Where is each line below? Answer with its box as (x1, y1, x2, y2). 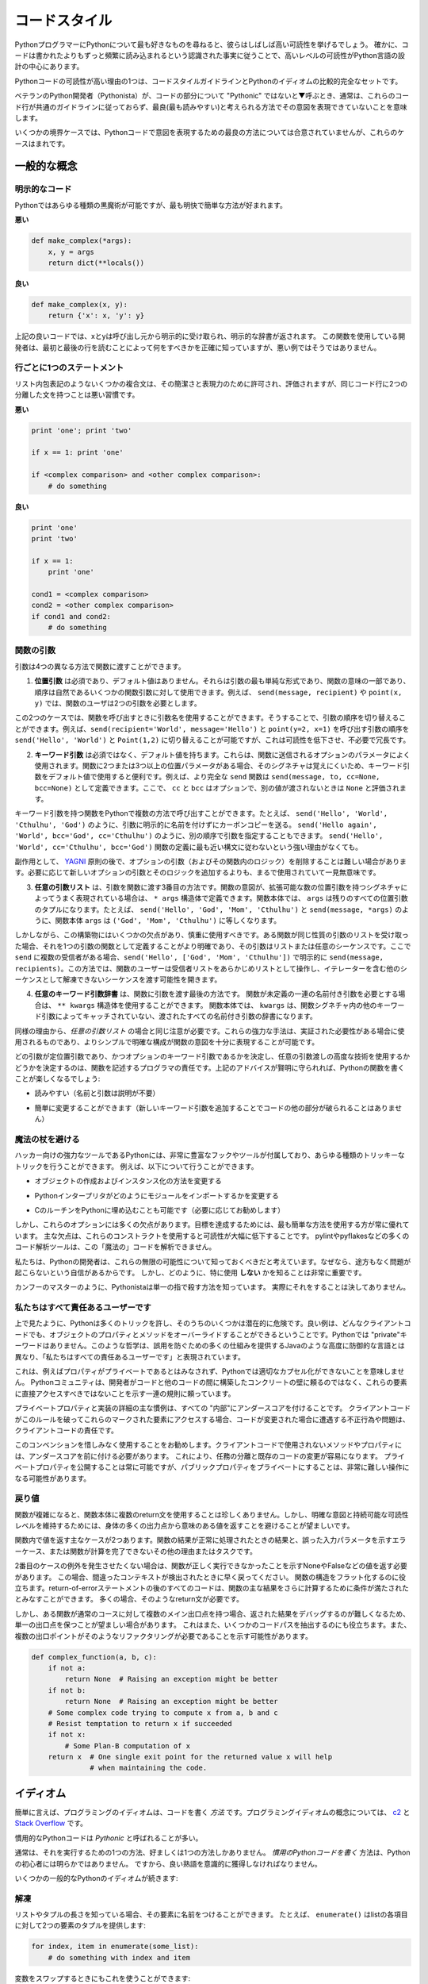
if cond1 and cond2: (31, 612, 111, 621)
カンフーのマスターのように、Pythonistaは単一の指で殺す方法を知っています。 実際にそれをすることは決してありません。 (14, 1282, 411, 1292)
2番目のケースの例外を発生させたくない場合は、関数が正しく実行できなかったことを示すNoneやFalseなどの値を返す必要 (14, 1561, 407, 1571)
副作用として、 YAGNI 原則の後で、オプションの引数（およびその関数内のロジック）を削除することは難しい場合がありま (14, 857, 407, 867)
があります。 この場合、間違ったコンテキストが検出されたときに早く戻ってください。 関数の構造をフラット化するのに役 (14, 1572, 406, 1582)
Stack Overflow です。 (14, 1818, 87, 1828)
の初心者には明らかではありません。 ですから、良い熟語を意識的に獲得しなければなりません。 (14, 1859, 323, 1868)
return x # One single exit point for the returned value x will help (48, 1752, 333, 1762)
